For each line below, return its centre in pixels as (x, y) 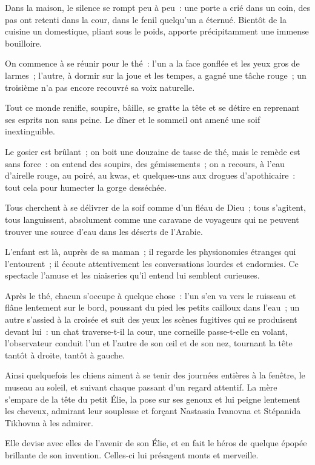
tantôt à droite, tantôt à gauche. (65, 355)
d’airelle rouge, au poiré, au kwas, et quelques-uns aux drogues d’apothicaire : (150, 175)
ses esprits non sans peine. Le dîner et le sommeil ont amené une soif (133, 119)
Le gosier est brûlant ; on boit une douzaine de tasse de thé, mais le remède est (153, 151)
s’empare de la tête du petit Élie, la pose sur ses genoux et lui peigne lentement (153, 399)
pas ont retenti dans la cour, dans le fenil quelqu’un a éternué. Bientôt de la (146, 19)
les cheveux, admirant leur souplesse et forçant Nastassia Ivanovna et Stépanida (153, 411)
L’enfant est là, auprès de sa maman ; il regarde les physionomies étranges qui (151, 252)
